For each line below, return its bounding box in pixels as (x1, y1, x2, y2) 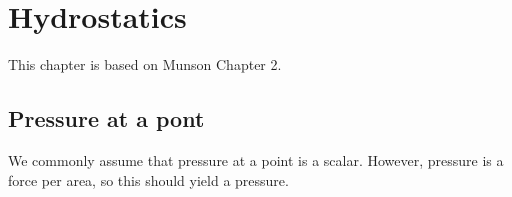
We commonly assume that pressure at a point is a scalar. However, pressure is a (8, 149, 504, 170)
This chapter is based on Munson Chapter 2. (8, 54, 282, 75)
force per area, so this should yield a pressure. (8, 169, 289, 190)
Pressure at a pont (8, 103, 205, 134)
